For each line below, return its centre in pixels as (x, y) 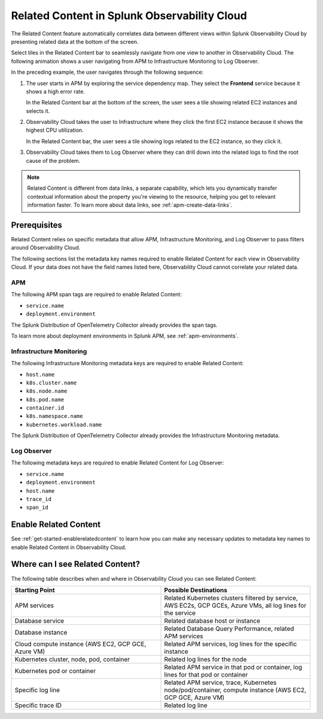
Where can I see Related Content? (76, 564)
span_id (37, 508)
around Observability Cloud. (46, 248)
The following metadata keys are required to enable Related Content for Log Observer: (118, 463)
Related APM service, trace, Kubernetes (220, 682)
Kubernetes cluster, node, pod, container (72, 659)
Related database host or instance (212, 621)
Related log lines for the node (205, 659)
